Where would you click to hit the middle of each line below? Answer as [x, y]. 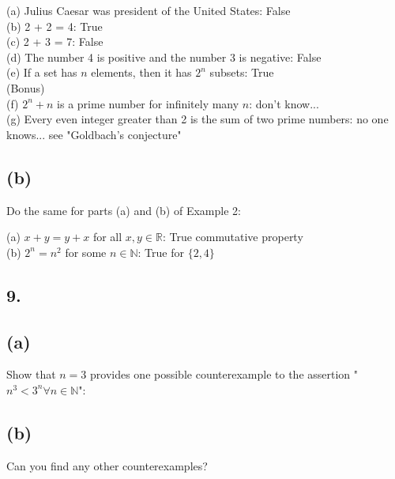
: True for [161, 252]
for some [86, 252]
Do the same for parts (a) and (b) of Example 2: [124, 210]
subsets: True [242, 72]
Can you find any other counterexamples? [107, 465]
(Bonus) [26, 87]
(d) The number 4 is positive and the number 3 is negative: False [164, 57]
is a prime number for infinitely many [148, 103]
